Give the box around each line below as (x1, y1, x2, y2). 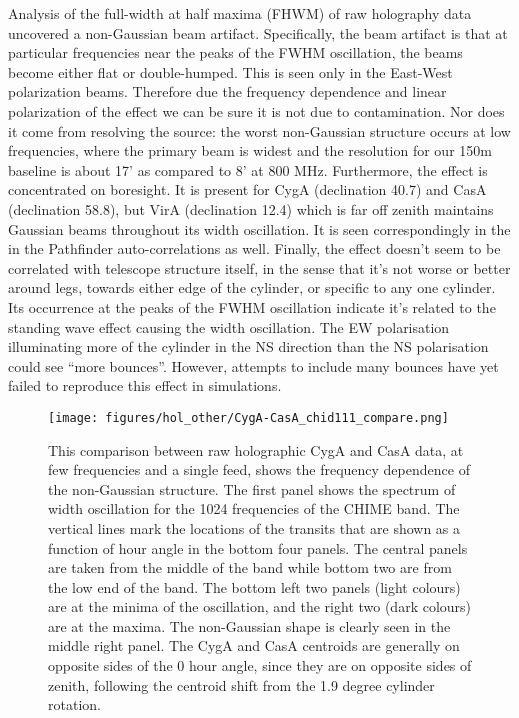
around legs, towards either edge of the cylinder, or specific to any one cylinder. (8, 277, 496, 298)
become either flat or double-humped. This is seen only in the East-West (8, 61, 453, 82)
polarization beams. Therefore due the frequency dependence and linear (8, 81, 447, 102)
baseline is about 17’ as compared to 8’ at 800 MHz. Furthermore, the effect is (8, 159, 488, 180)
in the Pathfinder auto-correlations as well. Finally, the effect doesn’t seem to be (8, 238, 501, 259)
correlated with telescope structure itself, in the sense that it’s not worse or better (8, 257, 511, 278)
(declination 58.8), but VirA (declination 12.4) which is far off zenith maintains (8, 198, 494, 219)
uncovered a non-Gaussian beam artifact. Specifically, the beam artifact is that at (8, 22, 508, 43)
